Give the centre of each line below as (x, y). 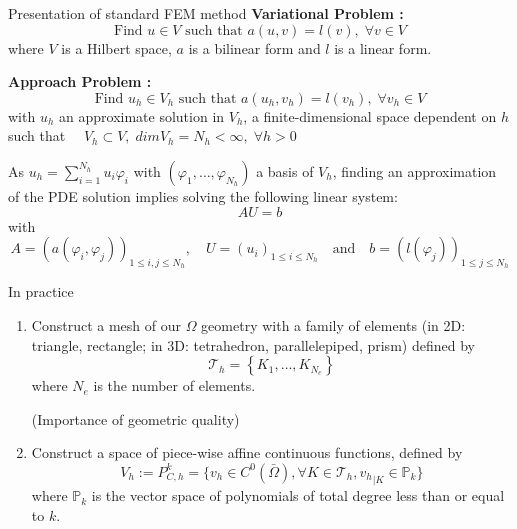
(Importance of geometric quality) (135, 418)
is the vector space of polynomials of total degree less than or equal (298, 495)
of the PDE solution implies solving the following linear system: (203, 195)
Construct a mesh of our (106, 324)
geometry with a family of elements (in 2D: (333, 324)
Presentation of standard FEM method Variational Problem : (206, 13)
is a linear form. (383, 47)
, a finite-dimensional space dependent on (370, 115)
